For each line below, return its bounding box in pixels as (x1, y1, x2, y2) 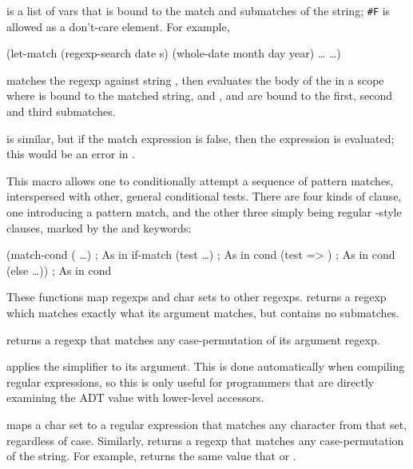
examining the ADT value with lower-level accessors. (6, 389, 264, 406)
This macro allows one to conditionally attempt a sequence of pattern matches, (6, 172, 394, 189)
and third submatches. (6, 103, 116, 120)
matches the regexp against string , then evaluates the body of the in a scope (6, 71, 384, 88)
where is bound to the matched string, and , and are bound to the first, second (6, 87, 393, 104)
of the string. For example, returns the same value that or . (6, 447, 296, 464)
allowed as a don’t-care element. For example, (6, 18, 230, 34)
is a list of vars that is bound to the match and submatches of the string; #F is (6, 2, 391, 18)
